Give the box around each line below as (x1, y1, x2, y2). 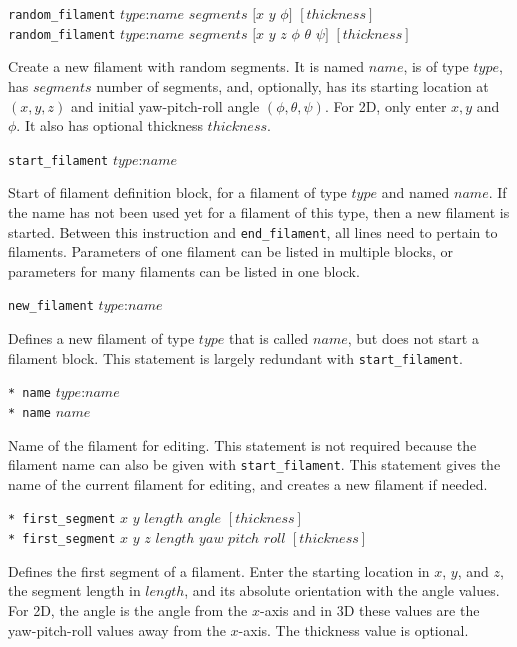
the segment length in (8, 580, 141, 601)
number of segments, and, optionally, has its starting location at (96, 75, 489, 96)
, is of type (403, 56, 469, 77)
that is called (228, 328, 309, 349)
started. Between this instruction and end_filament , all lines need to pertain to (8, 221, 498, 242)
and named (381, 182, 450, 203)
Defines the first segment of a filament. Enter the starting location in (8, 560, 430, 581)
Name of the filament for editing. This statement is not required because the (8, 434, 477, 455)
